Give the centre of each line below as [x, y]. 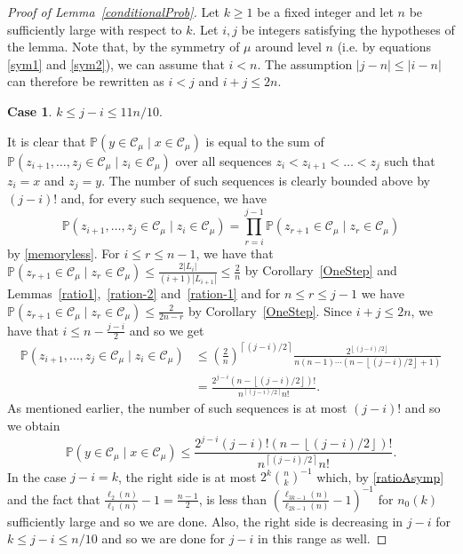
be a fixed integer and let [325, 12]
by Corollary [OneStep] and [321, 270]
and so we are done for [164, 538]
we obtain [34, 426]
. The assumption [305, 63]
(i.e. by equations [384, 47]
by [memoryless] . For [64, 253]
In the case [37, 476]
